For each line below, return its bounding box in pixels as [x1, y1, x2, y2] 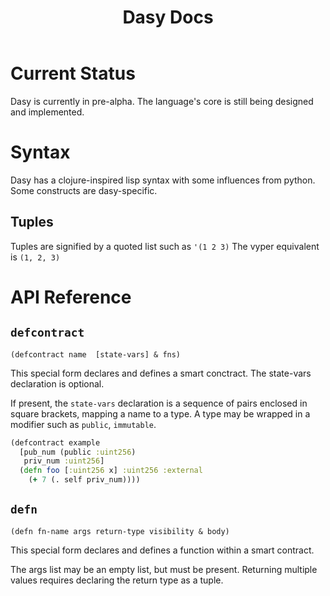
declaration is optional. [10, 377, 105, 390]
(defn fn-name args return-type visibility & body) [10, 526, 230, 536]
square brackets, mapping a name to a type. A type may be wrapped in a [10, 407, 311, 420]
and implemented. [10, 106, 85, 118]
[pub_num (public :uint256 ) [19, 447, 137, 457]
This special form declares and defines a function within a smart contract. [10, 544, 315, 556]
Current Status [10, 62, 136, 85]
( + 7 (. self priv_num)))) [28, 475, 141, 485]
